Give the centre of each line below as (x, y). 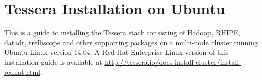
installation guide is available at (53, 62)
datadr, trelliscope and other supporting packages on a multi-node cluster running (131, 42)
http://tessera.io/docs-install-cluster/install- (173, 62)
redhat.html (22, 72)
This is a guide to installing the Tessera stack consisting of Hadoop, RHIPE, (122, 32)
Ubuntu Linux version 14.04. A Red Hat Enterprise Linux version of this (116, 52)
